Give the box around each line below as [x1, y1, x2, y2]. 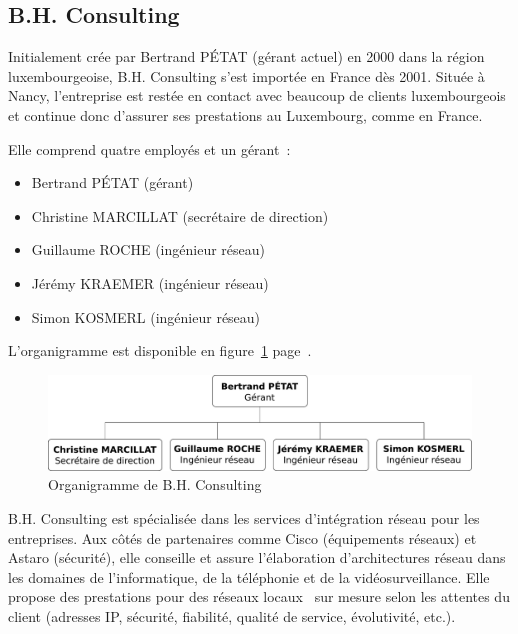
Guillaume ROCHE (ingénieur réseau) [31, 239, 266, 260]
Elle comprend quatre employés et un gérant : [8, 138, 291, 159]
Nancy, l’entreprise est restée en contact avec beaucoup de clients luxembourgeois [8, 85, 506, 106]
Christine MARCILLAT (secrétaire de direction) [31, 205, 329, 226]
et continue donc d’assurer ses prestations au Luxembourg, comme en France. [8, 104, 483, 125]
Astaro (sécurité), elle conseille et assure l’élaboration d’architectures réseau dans [8, 547, 506, 568]
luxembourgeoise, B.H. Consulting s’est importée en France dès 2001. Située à [8, 65, 485, 86]
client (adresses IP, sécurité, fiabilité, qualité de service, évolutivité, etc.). [8, 605, 456, 626]
